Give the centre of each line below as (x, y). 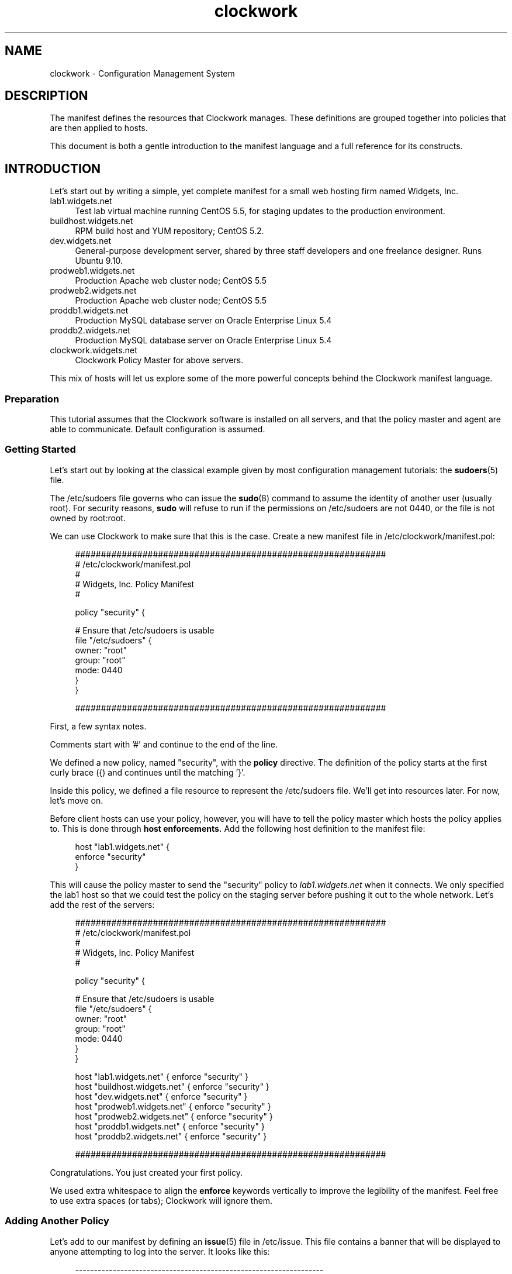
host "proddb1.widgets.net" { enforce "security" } (170, 1126)
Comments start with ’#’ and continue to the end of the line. (164, 744)
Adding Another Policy (57, 1221)
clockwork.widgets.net (94, 350)
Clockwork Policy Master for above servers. (159, 360)
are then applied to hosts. (99, 128)
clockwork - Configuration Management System (142, 73)
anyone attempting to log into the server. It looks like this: (160, 1251)
